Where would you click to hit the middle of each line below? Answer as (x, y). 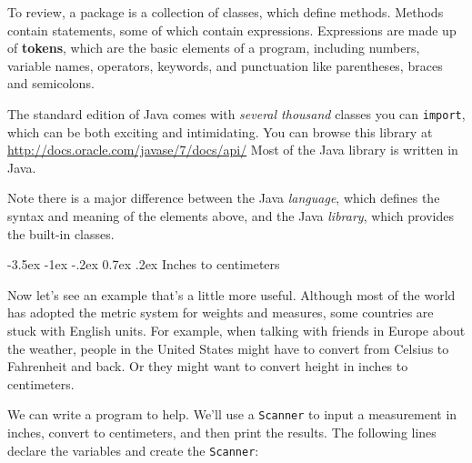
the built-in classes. (61, 233)
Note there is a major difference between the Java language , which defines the (224, 198)
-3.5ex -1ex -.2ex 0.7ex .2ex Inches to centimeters (144, 264)
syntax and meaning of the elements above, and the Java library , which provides (231, 216)
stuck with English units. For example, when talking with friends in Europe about (236, 330)
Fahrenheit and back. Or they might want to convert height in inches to (208, 366)
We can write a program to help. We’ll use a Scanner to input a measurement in (232, 414)
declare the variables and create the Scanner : (133, 450)
